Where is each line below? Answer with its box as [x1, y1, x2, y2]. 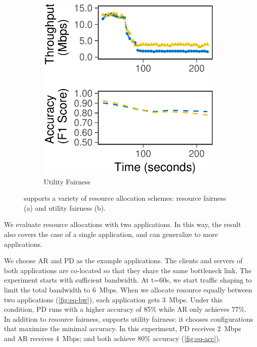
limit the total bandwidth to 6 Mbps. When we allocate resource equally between [4, 284, 252, 294]
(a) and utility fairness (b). [24, 202, 106, 213]
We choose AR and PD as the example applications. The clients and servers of [4, 255, 243, 266]
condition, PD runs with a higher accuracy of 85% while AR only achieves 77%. [4, 304, 247, 314]
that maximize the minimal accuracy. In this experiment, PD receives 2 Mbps [4, 323, 241, 334]
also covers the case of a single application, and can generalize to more [4, 229, 218, 239]
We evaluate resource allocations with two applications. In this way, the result [4, 219, 241, 230]
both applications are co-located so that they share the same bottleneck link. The [4, 265, 252, 275]
